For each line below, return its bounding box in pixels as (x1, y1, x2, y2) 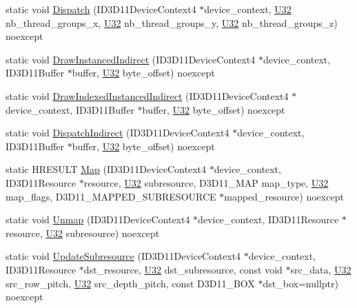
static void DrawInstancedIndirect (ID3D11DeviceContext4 (6, 52, 256, 66)
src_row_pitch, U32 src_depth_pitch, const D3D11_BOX (6, 276, 255, 290)
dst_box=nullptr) (263, 276, 338, 290)
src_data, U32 (290, 262, 351, 276)
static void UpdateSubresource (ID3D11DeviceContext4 (6, 249, 241, 263)
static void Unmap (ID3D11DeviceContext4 (6, 212, 190, 227)
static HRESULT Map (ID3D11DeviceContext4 (6, 162, 206, 176)
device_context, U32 (204, 2, 292, 16)
